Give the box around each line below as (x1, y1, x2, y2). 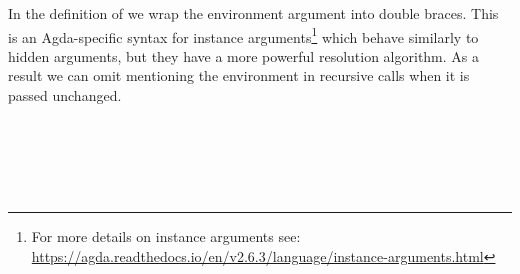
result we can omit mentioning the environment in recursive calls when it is (8, 65, 470, 86)
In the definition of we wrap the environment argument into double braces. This (8, 3, 499, 23)
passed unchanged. (8, 85, 122, 106)
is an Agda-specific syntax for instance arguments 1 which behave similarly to (8, 23, 479, 47)
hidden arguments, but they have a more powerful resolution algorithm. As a (8, 45, 480, 66)
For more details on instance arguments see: (31, 226, 301, 246)
